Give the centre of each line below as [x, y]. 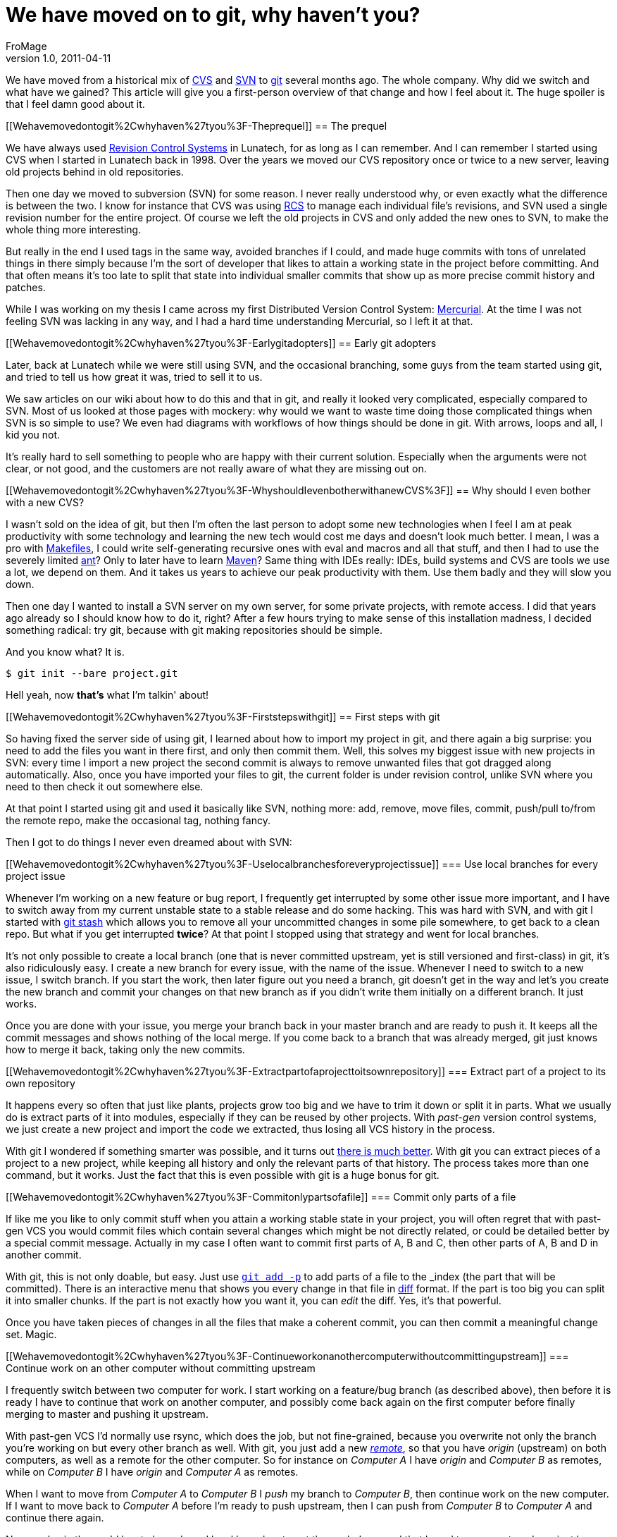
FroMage [26, 46]
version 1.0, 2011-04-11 [58, 58]
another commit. [44, 1254]
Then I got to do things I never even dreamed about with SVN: [149, 842]
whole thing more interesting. [74, 229]
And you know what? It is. [65, 651]
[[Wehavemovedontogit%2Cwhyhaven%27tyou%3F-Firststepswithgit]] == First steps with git [223, 716]
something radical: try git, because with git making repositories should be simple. [194, 630]
